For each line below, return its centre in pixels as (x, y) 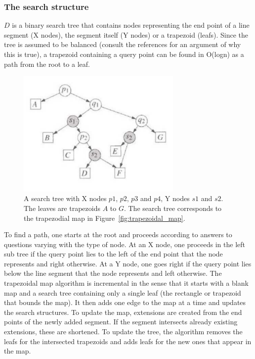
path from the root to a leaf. (47, 64)
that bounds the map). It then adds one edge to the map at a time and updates (125, 302)
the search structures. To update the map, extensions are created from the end (123, 312)
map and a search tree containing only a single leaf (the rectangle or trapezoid (123, 292)
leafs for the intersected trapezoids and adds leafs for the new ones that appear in (128, 341)
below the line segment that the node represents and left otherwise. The (113, 273)
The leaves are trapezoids (62, 208)
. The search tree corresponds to (173, 208)
